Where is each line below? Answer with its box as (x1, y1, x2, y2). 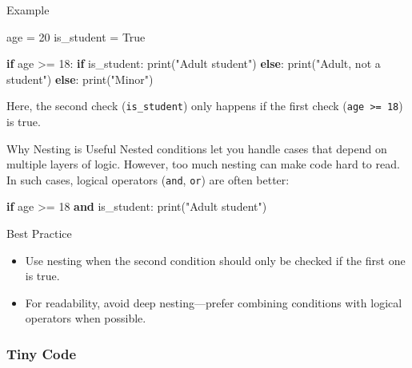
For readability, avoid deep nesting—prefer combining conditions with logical (25, 294, 402, 311)
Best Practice (6, 225, 72, 242)
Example (6, 2, 50, 18)
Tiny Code (6, 343, 77, 363)
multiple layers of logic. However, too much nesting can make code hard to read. (6, 156, 400, 172)
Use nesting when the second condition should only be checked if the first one (25, 251, 406, 268)
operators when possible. (25, 310, 146, 326)
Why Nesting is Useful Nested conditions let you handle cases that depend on (6, 140, 387, 156)
